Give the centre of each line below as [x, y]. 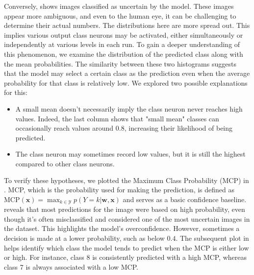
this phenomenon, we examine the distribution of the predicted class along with [124, 54]
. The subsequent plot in [212, 238]
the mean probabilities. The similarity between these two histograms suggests [120, 63]
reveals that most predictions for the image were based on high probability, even [125, 209]
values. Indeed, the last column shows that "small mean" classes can [117, 118]
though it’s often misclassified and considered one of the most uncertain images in [127, 218]
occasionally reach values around [64, 128]
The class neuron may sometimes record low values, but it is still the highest [130, 154]
